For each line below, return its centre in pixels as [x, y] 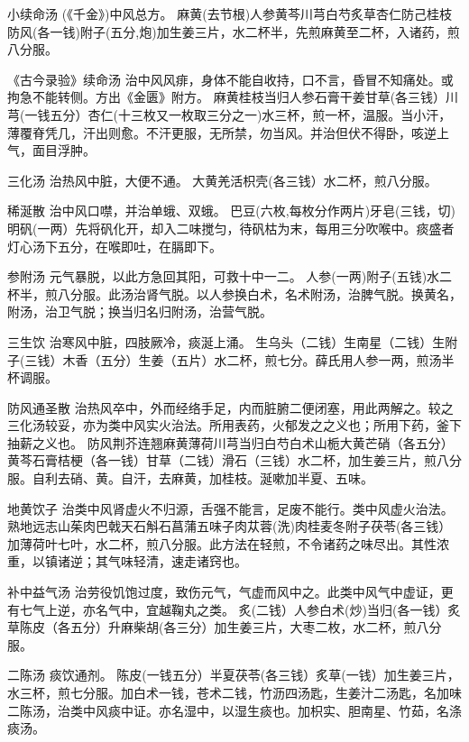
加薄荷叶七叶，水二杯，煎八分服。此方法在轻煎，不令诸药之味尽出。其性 [222, 543]
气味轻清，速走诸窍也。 [177, 561]
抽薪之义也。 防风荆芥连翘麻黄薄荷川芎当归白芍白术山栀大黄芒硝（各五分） [230, 442]
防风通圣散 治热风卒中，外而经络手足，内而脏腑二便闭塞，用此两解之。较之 [230, 407]
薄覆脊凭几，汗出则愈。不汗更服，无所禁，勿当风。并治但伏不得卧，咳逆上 [228, 132]
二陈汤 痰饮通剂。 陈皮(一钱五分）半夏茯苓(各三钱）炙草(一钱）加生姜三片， [234, 675]
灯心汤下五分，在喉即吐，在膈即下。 [115, 246]
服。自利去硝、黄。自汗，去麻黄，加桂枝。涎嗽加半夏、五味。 [190, 478]
